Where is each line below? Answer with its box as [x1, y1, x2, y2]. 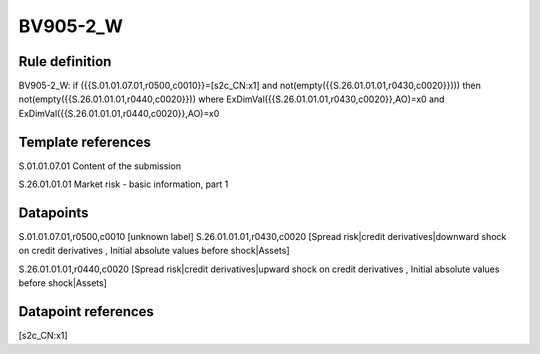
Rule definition [18, 53, 112, 70]
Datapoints [18, 204, 89, 221]
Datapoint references [18, 303, 155, 320]
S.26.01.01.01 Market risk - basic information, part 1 [18, 178, 229, 190]
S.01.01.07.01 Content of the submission [18, 160, 182, 172]
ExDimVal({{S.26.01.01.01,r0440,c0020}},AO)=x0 [18, 107, 220, 119]
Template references [18, 133, 152, 150]
